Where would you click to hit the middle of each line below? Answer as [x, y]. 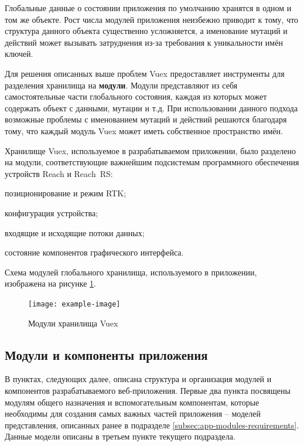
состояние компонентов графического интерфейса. [94, 252]
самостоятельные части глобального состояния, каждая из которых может [136, 96]
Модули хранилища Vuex [73, 323]
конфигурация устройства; [52, 212]
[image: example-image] [74, 304]
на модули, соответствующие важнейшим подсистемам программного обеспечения [152, 162]
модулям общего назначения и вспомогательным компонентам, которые [132, 402]
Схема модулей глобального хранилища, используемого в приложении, [131, 272]
